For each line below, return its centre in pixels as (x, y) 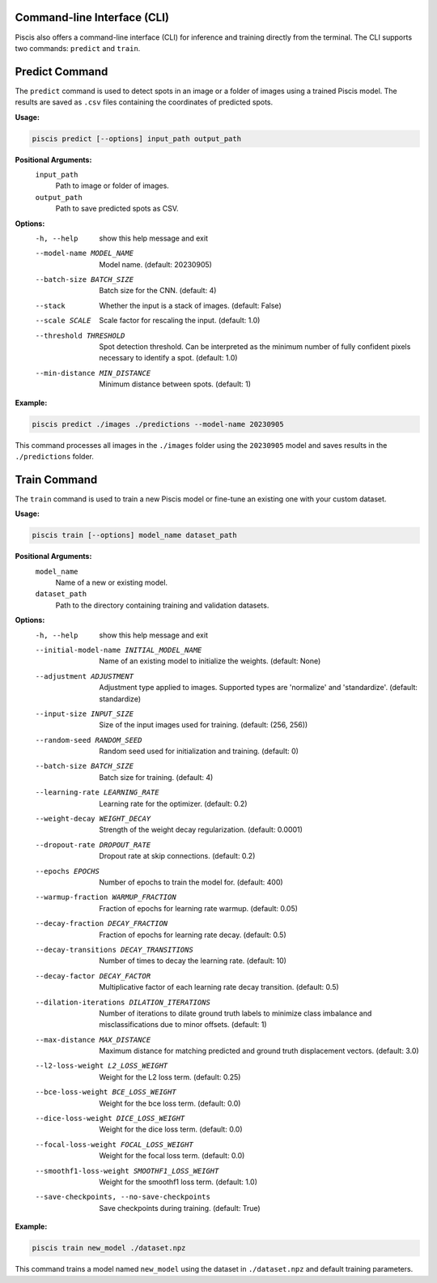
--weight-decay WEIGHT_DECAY (93, 819)
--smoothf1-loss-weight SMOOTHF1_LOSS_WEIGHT (127, 1171)
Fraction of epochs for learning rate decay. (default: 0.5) (193, 935)
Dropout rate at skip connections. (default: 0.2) (177, 856)
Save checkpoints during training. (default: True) (180, 1208)
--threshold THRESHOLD (80, 335)
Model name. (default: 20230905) (155, 264)
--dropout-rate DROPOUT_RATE (93, 845)
